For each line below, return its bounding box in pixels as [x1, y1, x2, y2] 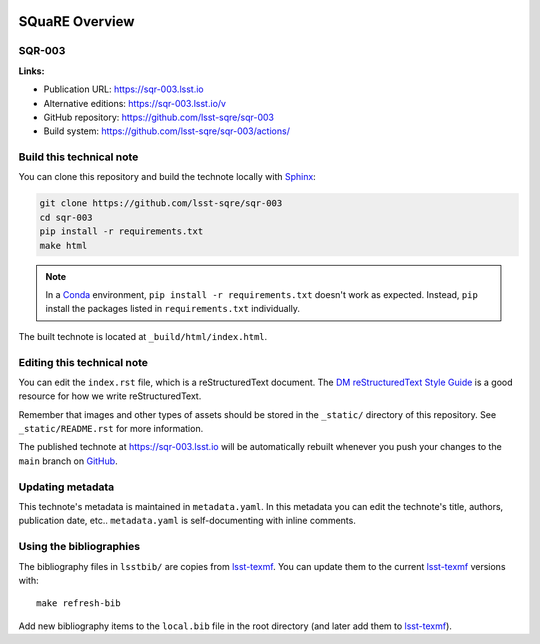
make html [39, 240, 88, 251]
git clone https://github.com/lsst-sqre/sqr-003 [39, 198, 283, 209]
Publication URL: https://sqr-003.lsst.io [43, 83, 204, 95]
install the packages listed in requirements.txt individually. [45, 303, 300, 315]
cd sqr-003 [39, 211, 93, 223]
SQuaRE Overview [18, 13, 135, 30]
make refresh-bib [36, 598, 121, 609]
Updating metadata [18, 480, 115, 494]
